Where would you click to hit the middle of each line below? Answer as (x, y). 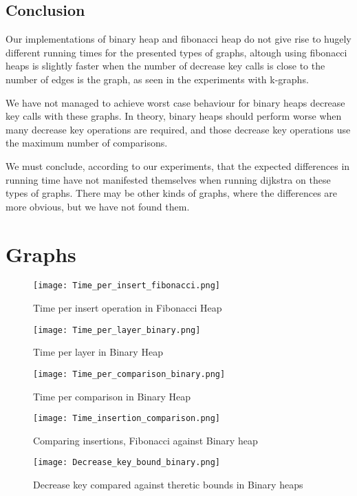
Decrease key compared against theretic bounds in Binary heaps (168, 485)
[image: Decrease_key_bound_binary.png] (127, 463)
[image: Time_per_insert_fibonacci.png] (127, 286)
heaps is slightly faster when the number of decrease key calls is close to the (165, 66)
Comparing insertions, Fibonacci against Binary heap (145, 440)
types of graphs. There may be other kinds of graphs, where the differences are (172, 193)
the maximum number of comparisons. (87, 143)
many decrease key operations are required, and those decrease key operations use (178, 129)
